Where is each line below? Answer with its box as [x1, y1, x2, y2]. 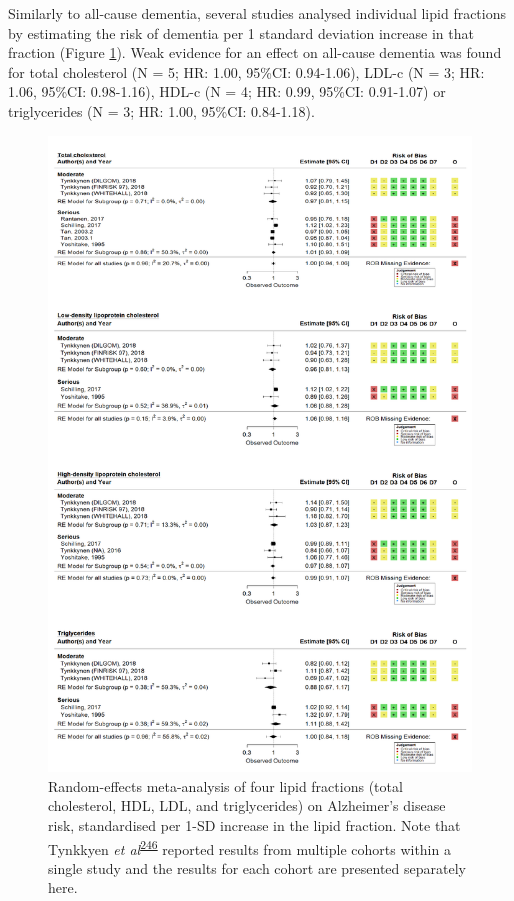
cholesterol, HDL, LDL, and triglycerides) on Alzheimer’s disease [48, 795, 446, 816]
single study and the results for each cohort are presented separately [48, 857, 466, 878]
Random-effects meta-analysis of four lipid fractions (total [48, 775, 403, 796]
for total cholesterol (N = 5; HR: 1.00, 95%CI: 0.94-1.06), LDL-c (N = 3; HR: [8, 61, 485, 82]
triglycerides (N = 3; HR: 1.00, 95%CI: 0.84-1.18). [8, 100, 315, 121]
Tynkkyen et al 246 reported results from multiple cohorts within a [48, 835, 451, 859]
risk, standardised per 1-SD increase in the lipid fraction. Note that [48, 814, 461, 835]
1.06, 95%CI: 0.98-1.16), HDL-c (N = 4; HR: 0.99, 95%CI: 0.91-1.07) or [8, 81, 446, 102]
